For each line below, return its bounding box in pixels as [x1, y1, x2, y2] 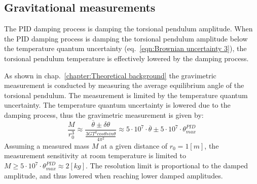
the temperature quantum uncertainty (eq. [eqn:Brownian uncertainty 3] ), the [4, 43, 247, 54]
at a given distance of [100, 140, 168, 151]
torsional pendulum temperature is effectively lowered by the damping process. [4, 53, 249, 63]
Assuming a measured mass [4, 140, 89, 151]
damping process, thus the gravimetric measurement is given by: [4, 109, 204, 120]
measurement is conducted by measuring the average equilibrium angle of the [4, 80, 244, 90]
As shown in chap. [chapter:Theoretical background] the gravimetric [4, 70, 216, 80]
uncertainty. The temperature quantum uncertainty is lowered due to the [4, 100, 231, 110]
